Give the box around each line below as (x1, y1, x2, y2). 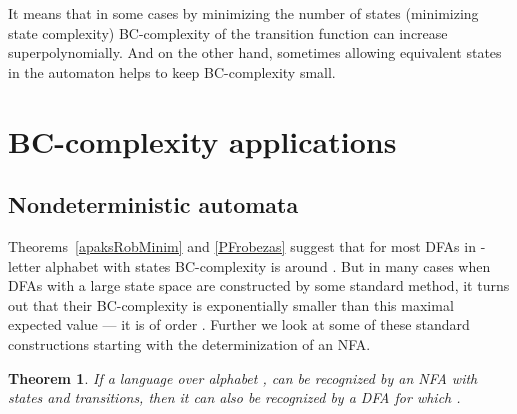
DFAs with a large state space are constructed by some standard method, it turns (8, 275, 510, 296)
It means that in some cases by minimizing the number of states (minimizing (8, 3, 479, 23)
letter (8, 255, 41, 276)
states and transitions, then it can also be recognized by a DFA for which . (8, 387, 461, 408)
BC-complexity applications (8, 120, 397, 161)
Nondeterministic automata (8, 189, 299, 220)
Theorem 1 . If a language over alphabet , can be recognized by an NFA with (8, 367, 478, 388)
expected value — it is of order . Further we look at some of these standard (8, 314, 470, 335)
